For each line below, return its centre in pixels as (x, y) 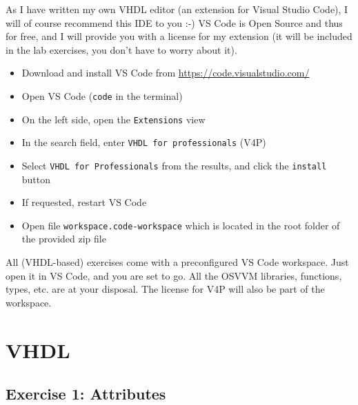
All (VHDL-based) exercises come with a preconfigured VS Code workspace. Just (177, 262)
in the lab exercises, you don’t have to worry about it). (121, 49)
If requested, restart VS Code (84, 202)
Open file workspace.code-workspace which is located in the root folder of (181, 225)
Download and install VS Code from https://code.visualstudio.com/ (166, 73)
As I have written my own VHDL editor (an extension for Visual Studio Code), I (177, 9)
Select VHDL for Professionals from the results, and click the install (174, 165)
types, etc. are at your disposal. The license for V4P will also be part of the (165, 289)
